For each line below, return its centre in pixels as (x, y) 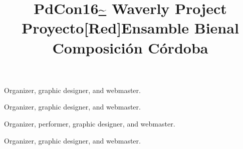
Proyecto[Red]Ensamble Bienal (130, 28)
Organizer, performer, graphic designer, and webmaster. (90, 123)
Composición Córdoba (130, 47)
